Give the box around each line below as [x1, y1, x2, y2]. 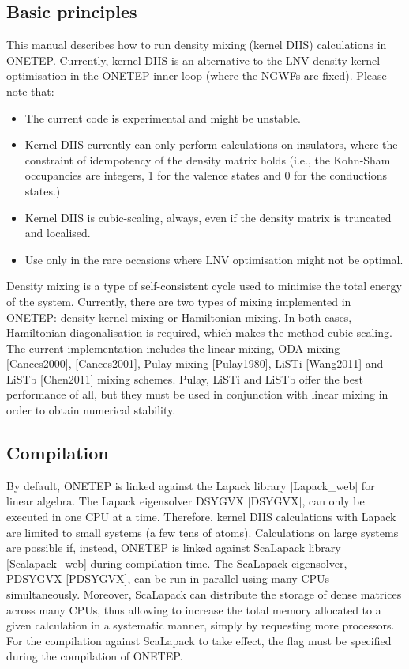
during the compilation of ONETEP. [6, 648, 183, 664]
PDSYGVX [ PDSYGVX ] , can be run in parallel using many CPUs [6, 570, 330, 587]
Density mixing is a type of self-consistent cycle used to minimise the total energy [6, 278, 402, 294]
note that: [6, 82, 54, 99]
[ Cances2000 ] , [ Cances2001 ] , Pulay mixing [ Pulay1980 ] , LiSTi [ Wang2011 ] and [6, 355, 384, 372]
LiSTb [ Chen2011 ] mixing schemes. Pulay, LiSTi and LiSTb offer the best [6, 370, 363, 387]
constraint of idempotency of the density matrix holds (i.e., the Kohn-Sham [24, 151, 391, 168]
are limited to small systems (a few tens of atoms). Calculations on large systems [6, 523, 399, 540]
